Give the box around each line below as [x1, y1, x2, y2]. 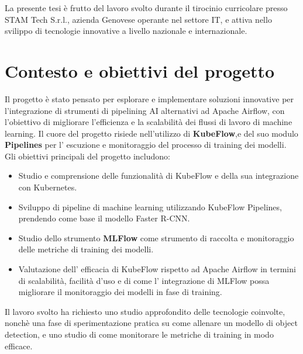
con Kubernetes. [18, 181, 77, 193]
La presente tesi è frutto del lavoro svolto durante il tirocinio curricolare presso [5, 2, 288, 13]
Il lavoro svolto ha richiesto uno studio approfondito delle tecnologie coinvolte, [5, 305, 285, 317]
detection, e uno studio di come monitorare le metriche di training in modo [5, 328, 274, 340]
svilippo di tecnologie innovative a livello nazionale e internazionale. [5, 25, 247, 37]
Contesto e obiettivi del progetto [5, 58, 275, 82]
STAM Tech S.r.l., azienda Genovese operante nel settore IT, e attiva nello [5, 13, 272, 25]
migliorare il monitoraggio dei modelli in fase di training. [18, 286, 222, 298]
